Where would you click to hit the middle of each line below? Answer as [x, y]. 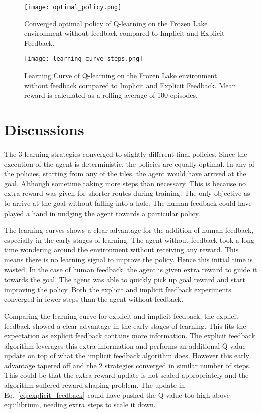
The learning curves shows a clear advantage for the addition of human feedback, [129, 230]
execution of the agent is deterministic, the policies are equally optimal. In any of [129, 163]
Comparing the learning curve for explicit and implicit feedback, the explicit [121, 316]
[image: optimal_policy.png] [73, 7]
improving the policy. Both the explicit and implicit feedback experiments [118, 289]
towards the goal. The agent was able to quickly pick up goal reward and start [125, 279]
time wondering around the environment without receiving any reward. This [121, 250]
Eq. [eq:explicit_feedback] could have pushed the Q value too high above [117, 395]
